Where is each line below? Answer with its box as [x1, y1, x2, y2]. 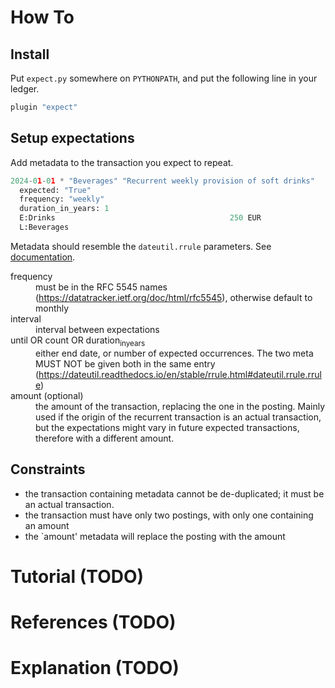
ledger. [10, 83, 40, 95]
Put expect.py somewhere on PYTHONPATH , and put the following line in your [10, 72, 318, 84]
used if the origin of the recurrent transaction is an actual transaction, [35, 411, 322, 423]
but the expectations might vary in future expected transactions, [35, 421, 300, 433]
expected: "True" [19, 185, 92, 195]
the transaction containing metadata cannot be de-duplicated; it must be [24, 487, 325, 500]
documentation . [10, 251, 76, 263]
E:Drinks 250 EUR [19, 213, 262, 223]
